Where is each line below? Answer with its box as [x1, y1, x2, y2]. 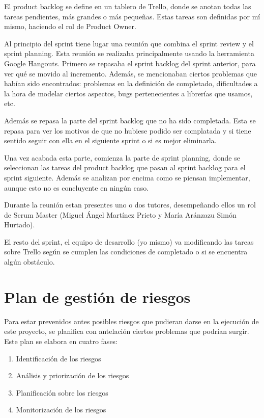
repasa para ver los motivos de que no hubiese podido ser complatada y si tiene [4, 125, 251, 136]
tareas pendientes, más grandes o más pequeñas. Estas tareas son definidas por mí [4, 11, 260, 21]
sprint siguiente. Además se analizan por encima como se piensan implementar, [4, 172, 250, 182]
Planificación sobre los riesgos [16, 387, 108, 398]
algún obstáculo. [4, 256, 55, 267]
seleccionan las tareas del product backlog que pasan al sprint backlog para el [4, 162, 246, 173]
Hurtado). [4, 219, 35, 230]
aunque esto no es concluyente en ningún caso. [4, 182, 149, 193]
